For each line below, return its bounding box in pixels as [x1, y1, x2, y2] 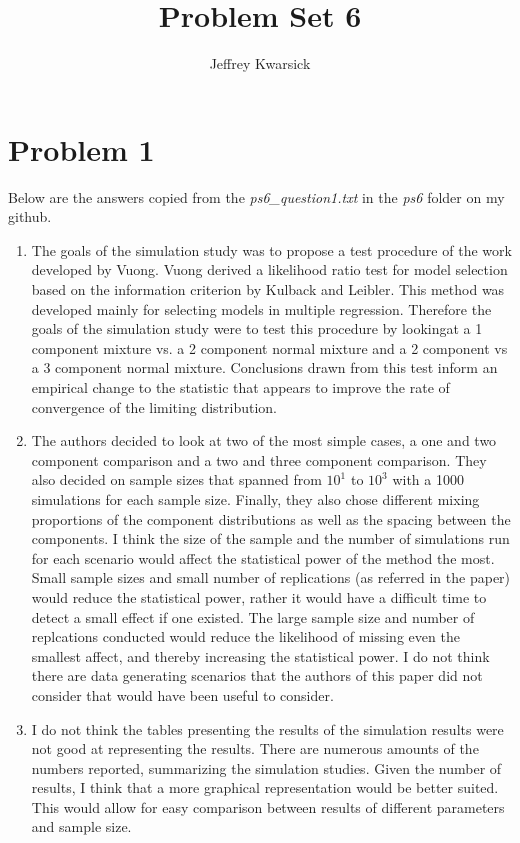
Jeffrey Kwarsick [209, 53, 311, 74]
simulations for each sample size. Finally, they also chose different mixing [31, 488, 480, 509]
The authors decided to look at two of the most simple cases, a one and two [31, 430, 497, 451]
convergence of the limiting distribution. [31, 396, 277, 417]
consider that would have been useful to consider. [31, 684, 334, 705]
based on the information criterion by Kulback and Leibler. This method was [31, 279, 505, 300]
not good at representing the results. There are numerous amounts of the [31, 738, 479, 759]
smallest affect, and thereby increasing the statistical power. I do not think [31, 645, 490, 666]
